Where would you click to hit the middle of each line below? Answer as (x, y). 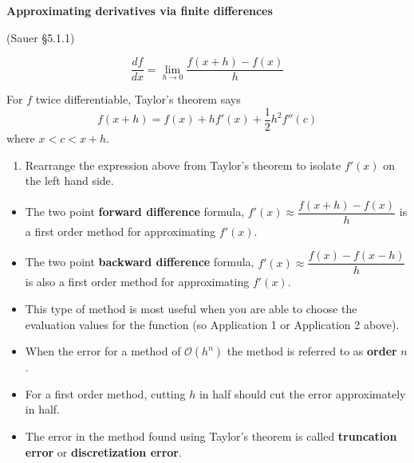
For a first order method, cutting (105, 393)
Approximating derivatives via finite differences (140, 10)
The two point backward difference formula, (140, 262)
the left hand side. (69, 180)
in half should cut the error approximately (302, 393)
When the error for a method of (103, 351)
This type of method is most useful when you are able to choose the (191, 308)
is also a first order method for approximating (137, 282)
